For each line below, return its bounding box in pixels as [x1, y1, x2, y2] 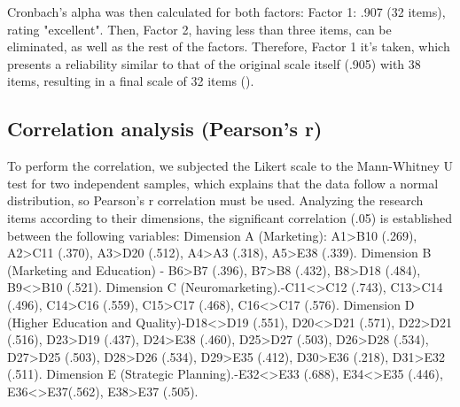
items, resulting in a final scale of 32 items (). [7, 72, 254, 90]
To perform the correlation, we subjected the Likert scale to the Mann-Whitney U [7, 157, 453, 175]
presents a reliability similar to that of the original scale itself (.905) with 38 [7, 54, 421, 73]
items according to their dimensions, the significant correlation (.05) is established [7, 208, 452, 227]
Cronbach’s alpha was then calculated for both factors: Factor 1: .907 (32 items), [7, 3, 446, 20]
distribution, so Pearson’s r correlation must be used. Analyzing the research [7, 191, 424, 210]
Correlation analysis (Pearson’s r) [7, 115, 323, 142]
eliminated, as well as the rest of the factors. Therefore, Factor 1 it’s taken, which [7, 37, 450, 56]
